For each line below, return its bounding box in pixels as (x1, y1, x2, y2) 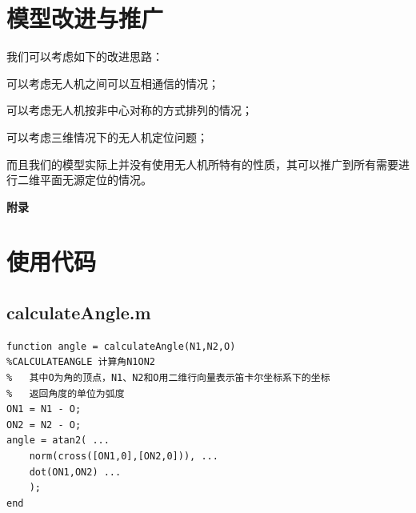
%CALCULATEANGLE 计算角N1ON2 (6, 356, 156, 368)
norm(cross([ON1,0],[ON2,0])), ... (29, 451, 218, 463)
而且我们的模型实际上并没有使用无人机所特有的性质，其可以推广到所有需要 (6, 155, 398, 172)
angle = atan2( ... (6, 435, 110, 447)
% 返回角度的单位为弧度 (6, 387, 125, 399)
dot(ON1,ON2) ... (29, 466, 122, 478)
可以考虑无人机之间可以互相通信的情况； (6, 74, 219, 91)
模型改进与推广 (6, 2, 164, 34)
